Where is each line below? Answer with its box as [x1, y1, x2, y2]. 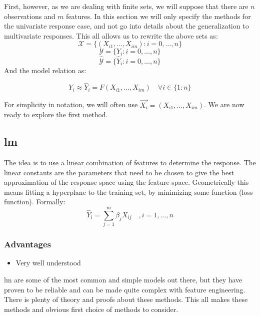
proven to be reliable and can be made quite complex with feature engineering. [4, 284, 245, 294]
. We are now [203, 99, 244, 110]
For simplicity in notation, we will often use [4, 99, 138, 110]
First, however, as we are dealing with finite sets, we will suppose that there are [4, 1, 248, 11]
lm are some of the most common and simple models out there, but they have [4, 274, 242, 284]
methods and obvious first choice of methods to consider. [4, 303, 178, 314]
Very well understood [15, 257, 81, 268]
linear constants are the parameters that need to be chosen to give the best [4, 167, 234, 177]
